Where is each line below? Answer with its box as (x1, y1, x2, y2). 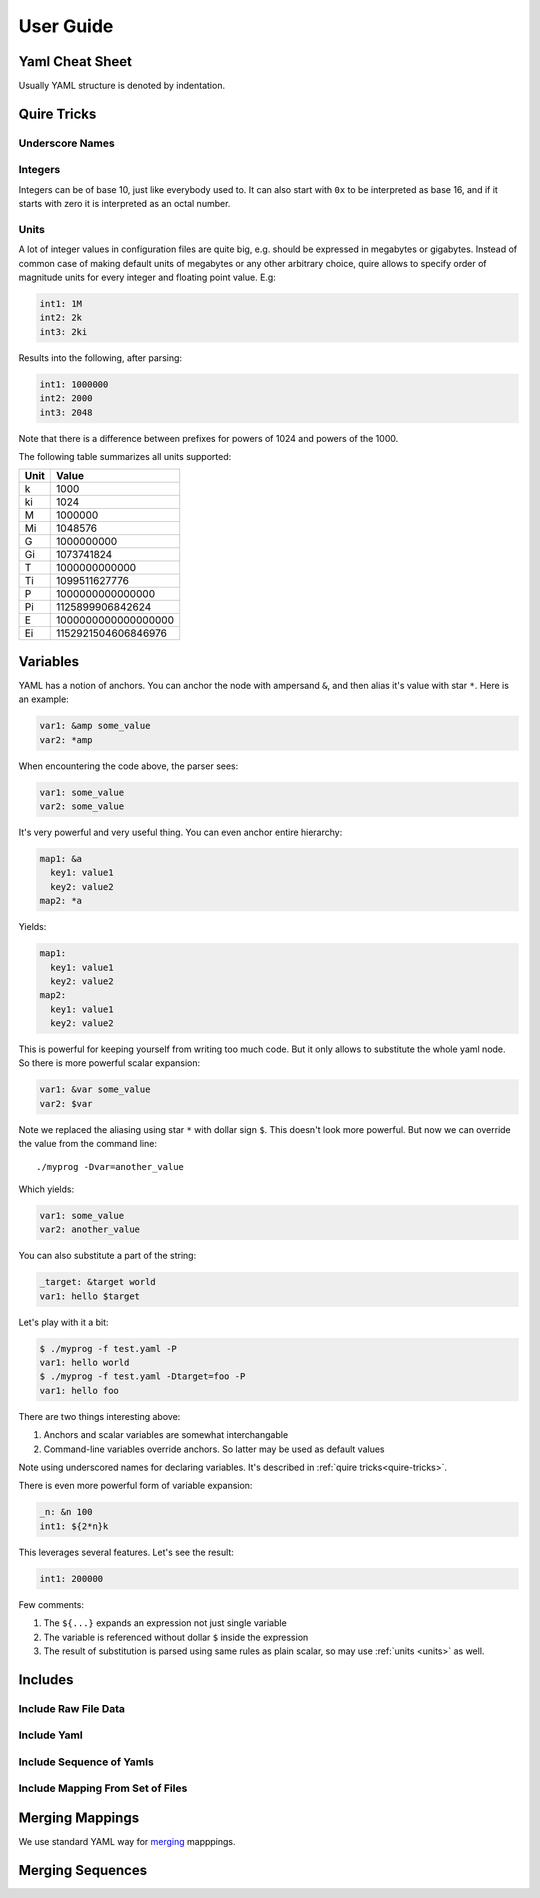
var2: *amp (39, 734, 93, 745)
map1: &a (39, 853, 83, 864)
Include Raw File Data (18, 1701, 125, 1715)
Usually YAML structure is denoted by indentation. (18, 80, 225, 92)
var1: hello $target (39, 1290, 140, 1302)
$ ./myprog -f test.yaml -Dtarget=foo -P (39, 1371, 246, 1382)
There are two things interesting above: (18, 1410, 181, 1422)
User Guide (18, 15, 114, 37)
